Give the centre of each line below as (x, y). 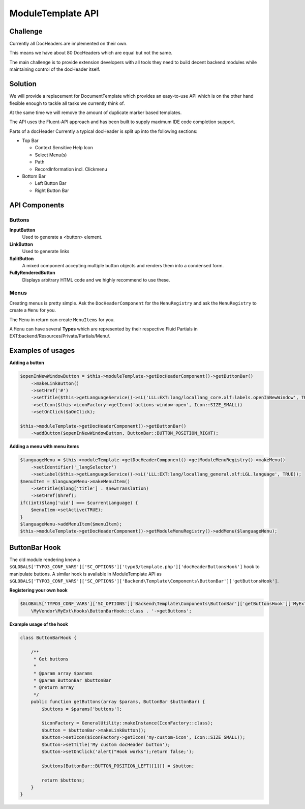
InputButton (22, 230)
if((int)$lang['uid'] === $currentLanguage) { (79, 503)
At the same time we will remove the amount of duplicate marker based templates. (96, 113)
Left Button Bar (51, 183)
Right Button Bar (52, 190)
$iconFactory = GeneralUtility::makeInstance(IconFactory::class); (127, 723)
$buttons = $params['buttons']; (82, 709)
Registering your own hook (39, 590)
